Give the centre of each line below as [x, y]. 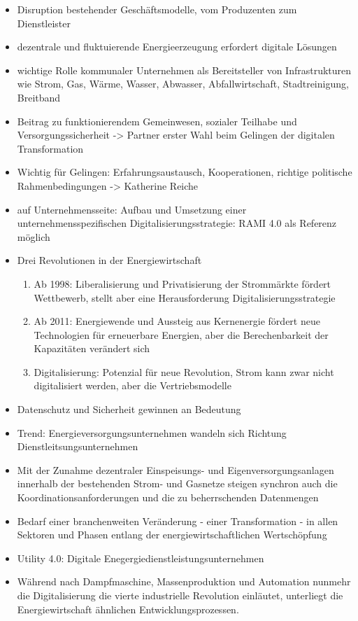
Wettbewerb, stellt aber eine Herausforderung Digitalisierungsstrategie [185, 297]
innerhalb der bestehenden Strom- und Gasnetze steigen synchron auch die [177, 483]
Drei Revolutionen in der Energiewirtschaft [109, 260]
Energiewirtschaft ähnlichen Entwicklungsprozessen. [128, 609]
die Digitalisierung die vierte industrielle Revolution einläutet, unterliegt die [180, 595]
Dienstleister [44, 23]
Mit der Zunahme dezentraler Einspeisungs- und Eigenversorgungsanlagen [176, 469]
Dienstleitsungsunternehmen [78, 446]
